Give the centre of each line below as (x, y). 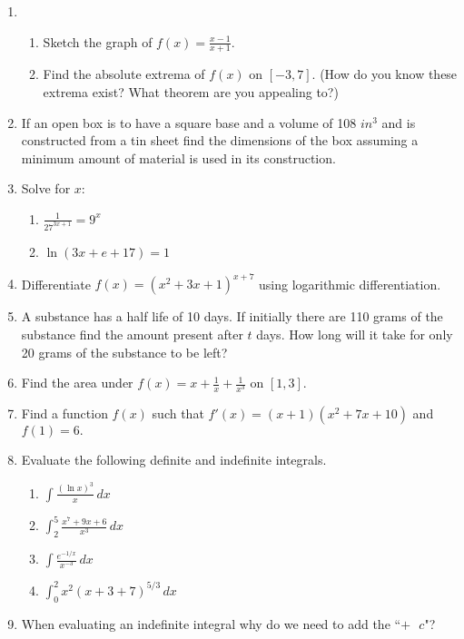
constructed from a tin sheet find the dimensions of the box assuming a (220, 140)
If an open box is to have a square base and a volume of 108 (189, 122)
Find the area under (77, 383)
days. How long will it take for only (355, 334)
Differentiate (56, 284)
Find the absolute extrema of (124, 74)
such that (178, 413)
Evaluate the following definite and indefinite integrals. (174, 460)
